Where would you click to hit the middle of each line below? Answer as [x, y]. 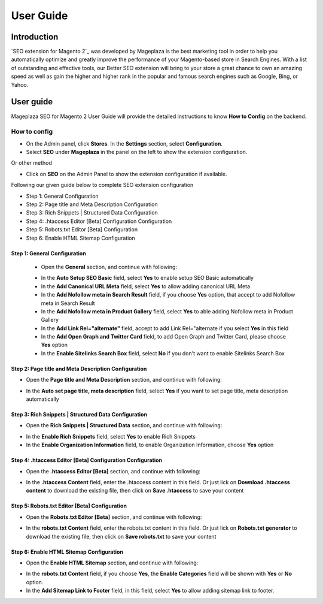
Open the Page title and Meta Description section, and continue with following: [124, 380]
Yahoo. [20, 84]
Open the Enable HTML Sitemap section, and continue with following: [112, 563]
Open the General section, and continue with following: [109, 267]
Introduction [35, 37]
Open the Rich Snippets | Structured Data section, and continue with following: [124, 425]
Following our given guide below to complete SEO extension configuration [102, 185]
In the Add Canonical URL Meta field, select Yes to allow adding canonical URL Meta [146, 286]
